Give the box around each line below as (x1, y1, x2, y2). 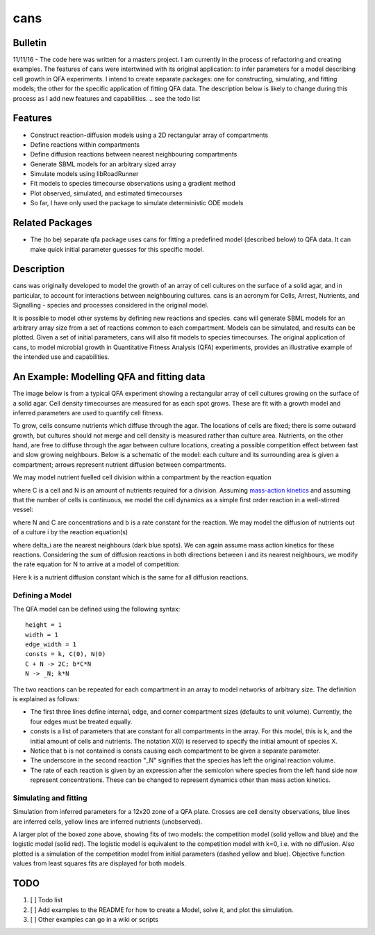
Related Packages (12, 217, 92, 229)
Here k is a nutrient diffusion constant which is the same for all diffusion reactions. (12, 573, 249, 581)
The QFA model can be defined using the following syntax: (12, 605, 181, 613)
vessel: (12, 505, 34, 514)
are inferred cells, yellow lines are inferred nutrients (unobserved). (12, 817, 203, 826)
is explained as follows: (12, 695, 80, 703)
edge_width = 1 (25, 641, 77, 648)
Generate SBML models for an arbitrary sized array (30, 160, 176, 168)
